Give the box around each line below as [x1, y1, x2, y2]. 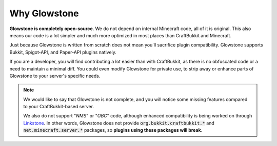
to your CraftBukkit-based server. [23, 104, 94, 110]
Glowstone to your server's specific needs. [9, 72, 101, 79]
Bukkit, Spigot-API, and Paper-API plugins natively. [9, 49, 116, 55]
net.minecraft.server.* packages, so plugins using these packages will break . [23, 127, 203, 133]
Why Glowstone [9, 8, 79, 19]
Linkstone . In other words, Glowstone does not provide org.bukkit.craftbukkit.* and [23, 120, 215, 126]
